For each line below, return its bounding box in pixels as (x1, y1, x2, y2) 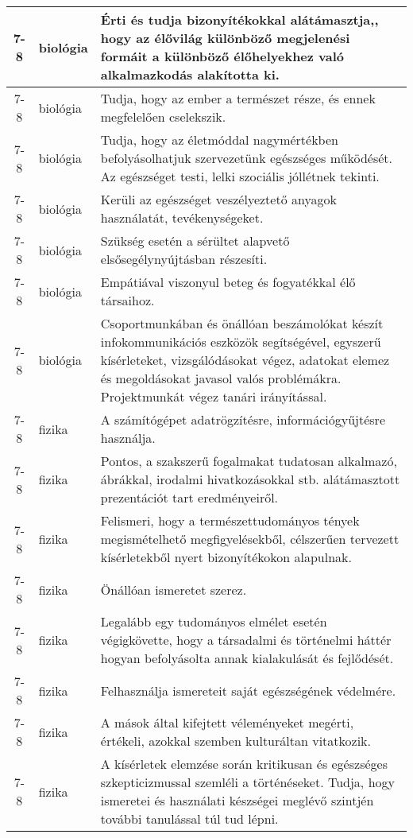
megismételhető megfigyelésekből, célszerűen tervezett (100, 530, 399, 548)
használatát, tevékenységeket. (100, 208, 264, 227)
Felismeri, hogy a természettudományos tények (100, 511, 360, 530)
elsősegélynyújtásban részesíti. (100, 250, 268, 268)
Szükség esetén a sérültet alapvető (100, 231, 290, 250)
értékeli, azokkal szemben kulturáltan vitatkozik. (100, 731, 371, 750)
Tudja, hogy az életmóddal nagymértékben (100, 130, 338, 149)
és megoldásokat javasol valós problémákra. (100, 369, 342, 387)
